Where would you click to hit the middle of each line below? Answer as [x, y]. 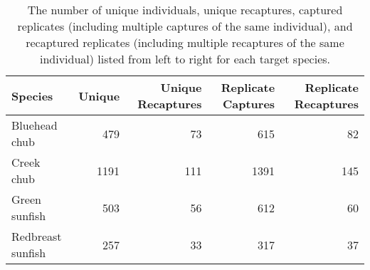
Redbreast [37, 236]
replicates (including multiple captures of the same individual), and [185, 26]
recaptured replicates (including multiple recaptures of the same [185, 42]
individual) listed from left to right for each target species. [185, 59]
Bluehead [35, 125]
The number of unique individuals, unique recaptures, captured [185, 10]
